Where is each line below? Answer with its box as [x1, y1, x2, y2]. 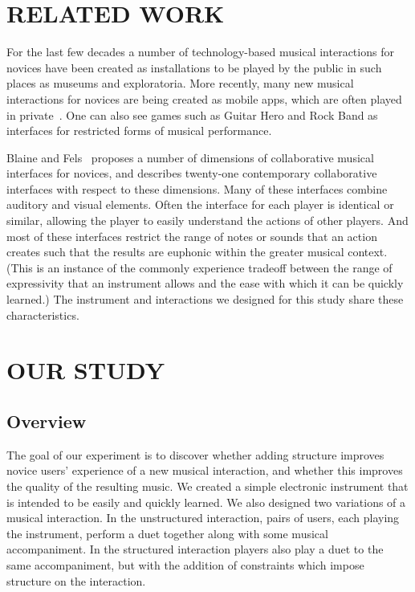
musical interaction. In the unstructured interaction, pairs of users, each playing [6, 509, 400, 526]
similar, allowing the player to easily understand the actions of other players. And [6, 212, 409, 229]
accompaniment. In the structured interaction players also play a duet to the [6, 541, 384, 557]
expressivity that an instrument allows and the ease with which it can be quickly [6, 275, 404, 292]
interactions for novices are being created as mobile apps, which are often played [6, 90, 402, 107]
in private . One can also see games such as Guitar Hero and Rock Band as [6, 106, 378, 123]
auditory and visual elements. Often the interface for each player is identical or [6, 196, 394, 213]
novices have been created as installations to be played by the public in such [6, 59, 382, 76]
